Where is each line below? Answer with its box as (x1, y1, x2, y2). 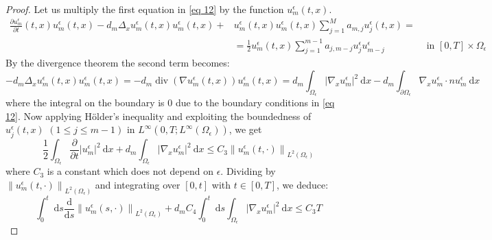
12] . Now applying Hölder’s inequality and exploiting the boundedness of (5, 108, 312, 123)
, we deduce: (276, 177, 329, 191)
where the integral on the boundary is (5, 95, 165, 110)
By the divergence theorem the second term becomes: (5, 56, 230, 70)
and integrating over (95, 177, 180, 191)
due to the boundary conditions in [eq (175, 95, 335, 110)
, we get (229, 122, 262, 136)
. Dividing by (220, 164, 276, 178)
